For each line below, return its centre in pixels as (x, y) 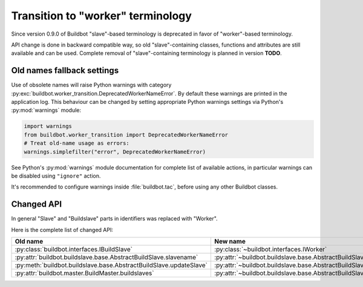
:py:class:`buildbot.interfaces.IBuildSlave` (74, 250)
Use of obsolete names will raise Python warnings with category (91, 85)
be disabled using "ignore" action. (56, 176)
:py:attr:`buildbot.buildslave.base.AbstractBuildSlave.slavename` (106, 257)
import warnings (48, 126)
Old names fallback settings (65, 70)
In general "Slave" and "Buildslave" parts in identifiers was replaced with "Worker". (114, 219)
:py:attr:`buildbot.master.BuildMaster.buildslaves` (84, 273)
